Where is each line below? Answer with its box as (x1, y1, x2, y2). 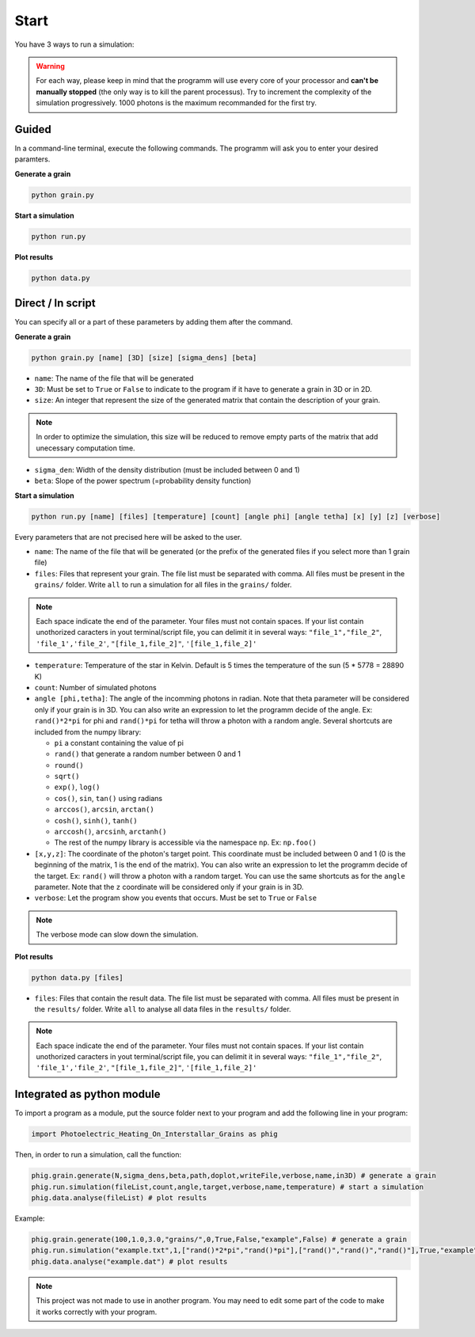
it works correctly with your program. (36, 1307, 158, 1316)
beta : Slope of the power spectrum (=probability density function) (34, 476, 252, 486)
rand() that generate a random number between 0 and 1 (54, 749, 241, 759)
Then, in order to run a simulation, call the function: (14, 1150, 182, 1160)
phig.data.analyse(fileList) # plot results (31, 1194, 207, 1202)
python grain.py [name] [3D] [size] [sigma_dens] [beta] (31, 353, 257, 362)
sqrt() (54, 772, 80, 781)
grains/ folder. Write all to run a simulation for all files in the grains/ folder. (34, 580, 292, 590)
